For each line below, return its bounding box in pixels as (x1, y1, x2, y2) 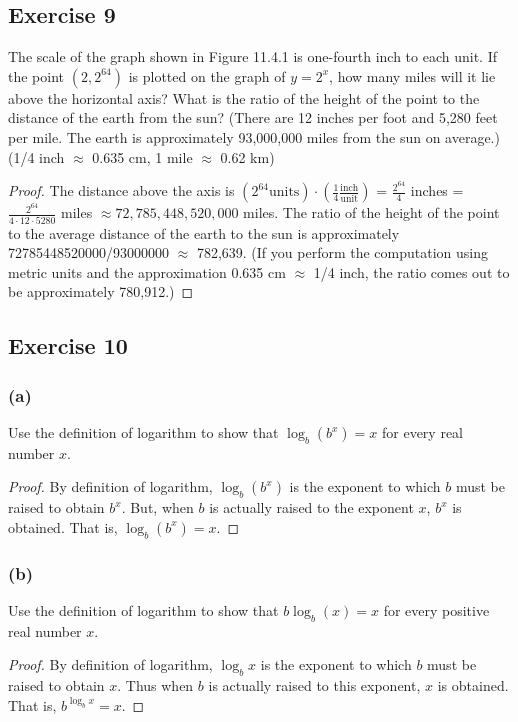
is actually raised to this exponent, (208, 675, 421, 695)
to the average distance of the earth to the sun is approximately (8, 222, 400, 243)
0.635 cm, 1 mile (92, 146, 193, 167)
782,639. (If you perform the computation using (196, 242, 488, 263)
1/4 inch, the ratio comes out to (313, 261, 510, 282)
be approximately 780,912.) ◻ (8, 281, 194, 302)
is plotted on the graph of (128, 65, 286, 86)
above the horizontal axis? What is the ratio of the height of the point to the (8, 87, 480, 108)
